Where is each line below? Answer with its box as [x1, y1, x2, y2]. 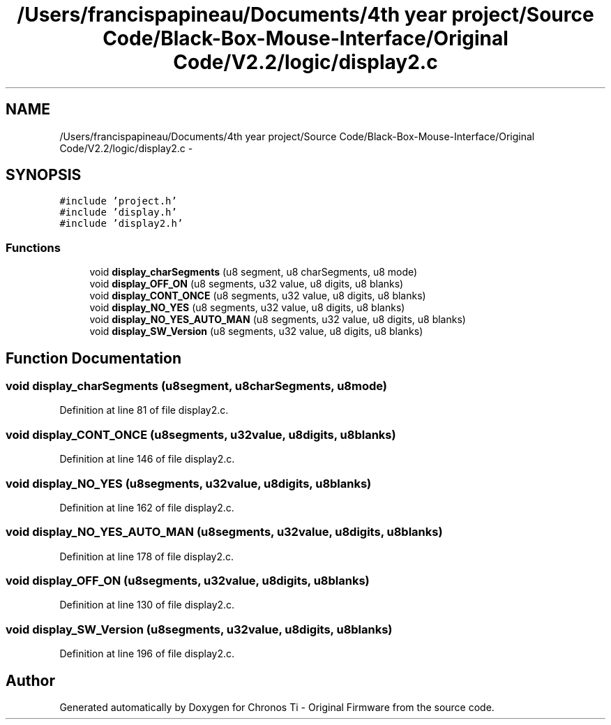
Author [6, 671, 55, 689]
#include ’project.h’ [59, 195, 177, 207]
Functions [6, 240, 61, 255]
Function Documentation [6, 349, 181, 367]
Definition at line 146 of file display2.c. [59, 453, 235, 465]
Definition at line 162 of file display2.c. [59, 501, 234, 514]
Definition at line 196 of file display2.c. [59, 648, 235, 660]
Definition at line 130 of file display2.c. [59, 599, 235, 611]
